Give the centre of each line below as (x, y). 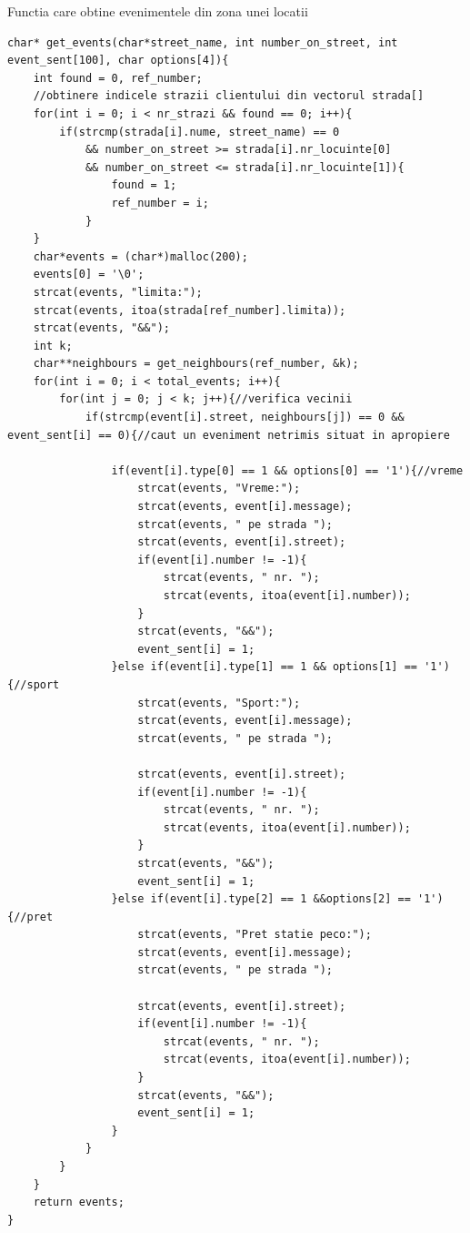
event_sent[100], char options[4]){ (118, 61)
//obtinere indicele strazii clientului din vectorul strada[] (229, 96)
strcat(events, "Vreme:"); (219, 489)
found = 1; (144, 185)
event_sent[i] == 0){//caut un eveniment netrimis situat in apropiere (229, 435)
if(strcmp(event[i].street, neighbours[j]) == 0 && (245, 418)
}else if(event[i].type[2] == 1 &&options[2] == (261, 899)
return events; (79, 1202)
